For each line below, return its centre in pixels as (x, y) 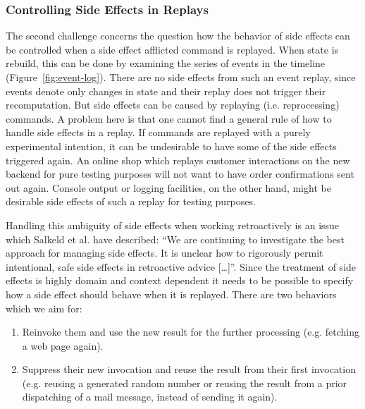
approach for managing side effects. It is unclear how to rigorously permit (165, 253)
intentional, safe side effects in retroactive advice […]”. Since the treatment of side (181, 266)
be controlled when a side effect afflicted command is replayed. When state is (172, 49)
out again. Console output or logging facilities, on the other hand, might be (168, 187)
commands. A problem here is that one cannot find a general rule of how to (169, 118)
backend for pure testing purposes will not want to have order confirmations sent (180, 174)
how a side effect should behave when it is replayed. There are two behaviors (171, 294)
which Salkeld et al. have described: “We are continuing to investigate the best (175, 239)
